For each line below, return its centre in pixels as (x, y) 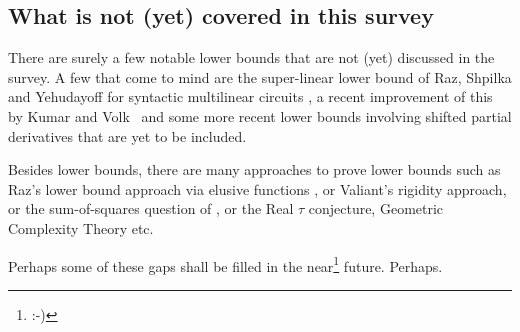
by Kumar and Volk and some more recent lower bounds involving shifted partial (260, 115)
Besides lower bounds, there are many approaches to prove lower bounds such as (254, 169)
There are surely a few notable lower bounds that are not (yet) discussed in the (251, 57)
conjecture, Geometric (376, 208)
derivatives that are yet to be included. (127, 135)
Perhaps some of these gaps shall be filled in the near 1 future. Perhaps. (225, 264)
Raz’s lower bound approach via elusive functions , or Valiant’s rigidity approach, (257, 188)
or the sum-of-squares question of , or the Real (151, 208)
